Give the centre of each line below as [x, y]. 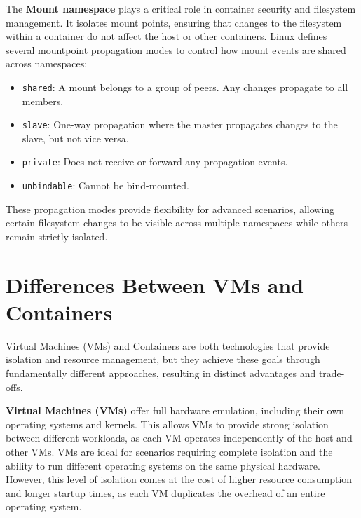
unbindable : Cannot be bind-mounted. [105, 185]
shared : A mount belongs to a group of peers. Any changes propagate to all [185, 87]
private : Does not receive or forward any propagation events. [155, 162]
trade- [332, 373]
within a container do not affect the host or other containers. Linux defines [166, 36]
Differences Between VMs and [155, 284]
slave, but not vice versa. [75, 138]
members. [43, 101]
